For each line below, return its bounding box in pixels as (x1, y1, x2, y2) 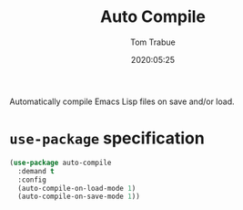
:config (17, 175, 47, 184)
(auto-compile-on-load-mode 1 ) (17, 184, 137, 193)
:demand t (17, 166, 55, 175)
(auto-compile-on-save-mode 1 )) (17, 192, 141, 202)
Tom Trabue (130, 37, 176, 47)
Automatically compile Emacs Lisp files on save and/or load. (9, 96, 235, 107)
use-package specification (9, 128, 205, 149)
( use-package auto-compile (9, 158, 112, 167)
